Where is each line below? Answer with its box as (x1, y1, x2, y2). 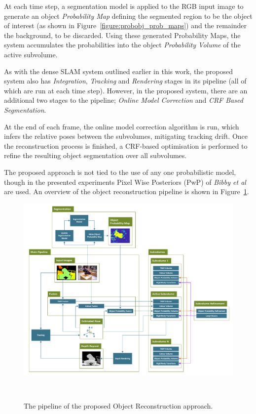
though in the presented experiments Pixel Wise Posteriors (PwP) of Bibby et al (4, 176, 246, 187)
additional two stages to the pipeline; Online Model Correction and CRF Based (4, 95, 243, 105)
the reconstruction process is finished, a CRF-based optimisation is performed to (4, 140, 248, 151)
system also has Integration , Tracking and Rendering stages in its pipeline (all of (4, 76, 247, 86)
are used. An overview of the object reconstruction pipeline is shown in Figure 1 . (4, 186, 249, 197)
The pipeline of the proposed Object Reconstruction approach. (24, 401, 213, 411)
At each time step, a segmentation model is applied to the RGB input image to (4, 1, 244, 11)
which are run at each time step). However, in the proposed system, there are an (4, 85, 248, 95)
